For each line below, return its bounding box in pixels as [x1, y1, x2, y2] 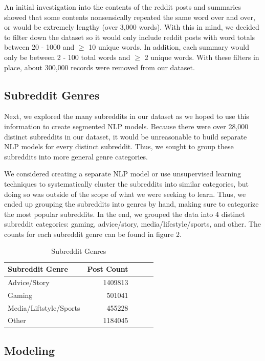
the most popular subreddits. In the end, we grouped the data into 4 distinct [4, 208, 245, 219]
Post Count [87, 264, 128, 274]
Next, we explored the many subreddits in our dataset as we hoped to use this [4, 111, 249, 122]
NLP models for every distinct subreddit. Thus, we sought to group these [4, 141, 234, 152]
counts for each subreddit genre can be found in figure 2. [4, 228, 182, 239]
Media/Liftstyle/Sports [8, 302, 80, 313]
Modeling [4, 342, 55, 358]
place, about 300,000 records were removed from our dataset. [4, 62, 195, 72]
